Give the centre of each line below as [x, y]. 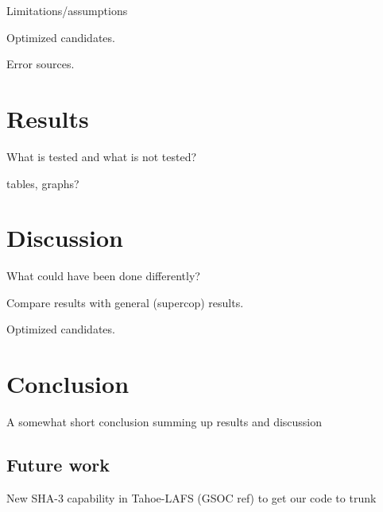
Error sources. [41, 64]
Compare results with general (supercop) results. [125, 302]
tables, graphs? [43, 183]
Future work [58, 465]
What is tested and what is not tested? [102, 156]
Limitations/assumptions [67, 10]
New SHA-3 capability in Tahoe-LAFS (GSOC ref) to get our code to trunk [191, 497]
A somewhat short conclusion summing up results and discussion [164, 422]
